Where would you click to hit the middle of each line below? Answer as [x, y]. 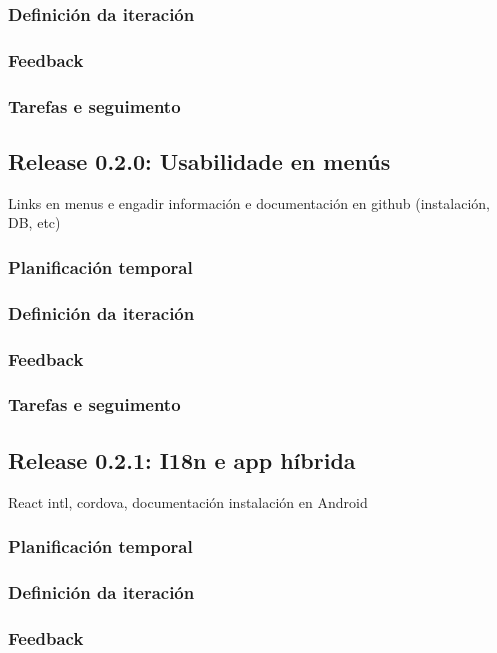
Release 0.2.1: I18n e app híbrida [182, 459]
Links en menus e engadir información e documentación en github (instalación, [249, 202]
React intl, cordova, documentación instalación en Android [188, 501]
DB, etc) [34, 222]
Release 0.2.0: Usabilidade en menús [199, 160]
